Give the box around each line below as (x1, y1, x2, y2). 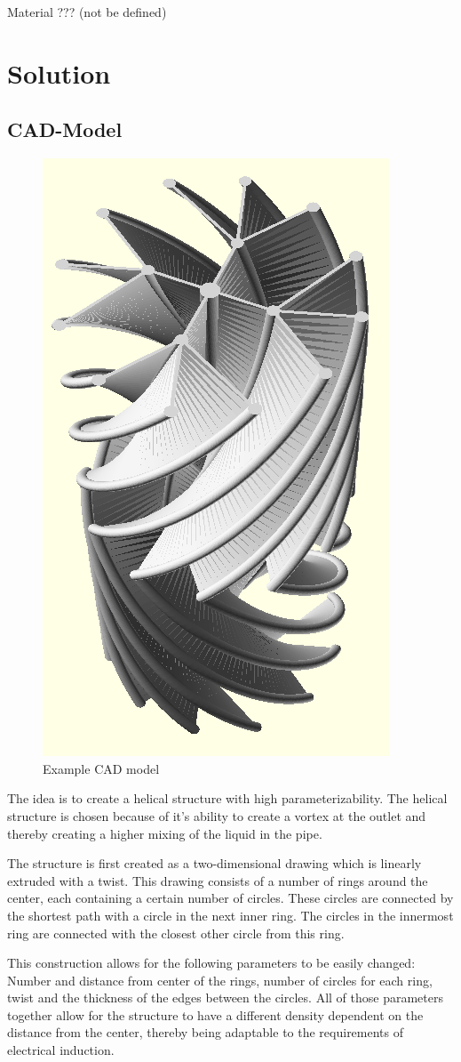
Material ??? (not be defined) (7, 3, 167, 20)
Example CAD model (43, 759, 160, 777)
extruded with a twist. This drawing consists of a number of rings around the (7, 871, 428, 889)
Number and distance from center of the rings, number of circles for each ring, (7, 970, 433, 989)
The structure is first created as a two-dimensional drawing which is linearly (7, 854, 422, 873)
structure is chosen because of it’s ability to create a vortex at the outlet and (7, 806, 426, 825)
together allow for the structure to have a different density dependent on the (7, 1005, 424, 1024)
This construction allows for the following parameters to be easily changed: (7, 953, 416, 972)
